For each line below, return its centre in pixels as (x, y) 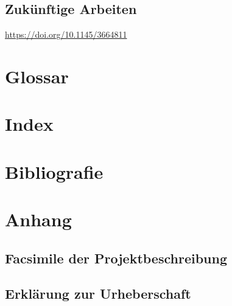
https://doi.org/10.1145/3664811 (66, 34)
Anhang (38, 219)
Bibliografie (54, 171)
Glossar (37, 76)
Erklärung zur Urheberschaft (98, 294)
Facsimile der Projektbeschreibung (116, 258)
